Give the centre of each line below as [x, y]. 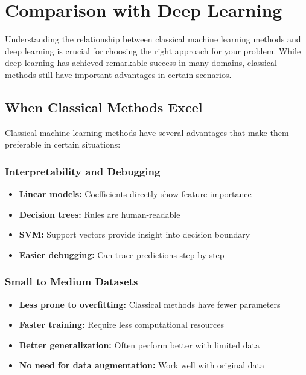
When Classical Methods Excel [104, 107]
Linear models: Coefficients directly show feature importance [135, 194]
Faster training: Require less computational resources [121, 324]
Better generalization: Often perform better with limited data [139, 344]
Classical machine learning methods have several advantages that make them [147, 132]
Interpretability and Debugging [83, 171]
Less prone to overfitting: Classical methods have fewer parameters [150, 304]
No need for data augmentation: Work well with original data [142, 365]
